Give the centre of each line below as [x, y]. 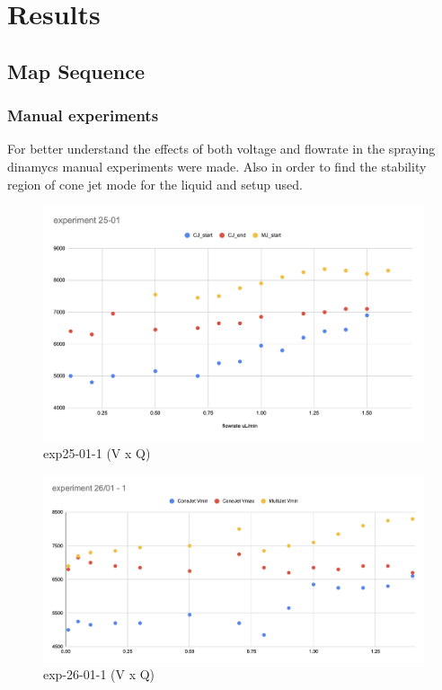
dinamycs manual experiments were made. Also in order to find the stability [217, 166]
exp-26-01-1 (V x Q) [99, 674]
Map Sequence [76, 71]
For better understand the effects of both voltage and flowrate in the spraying [221, 149]
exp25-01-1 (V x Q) [97, 453]
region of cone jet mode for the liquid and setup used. [155, 184]
